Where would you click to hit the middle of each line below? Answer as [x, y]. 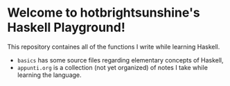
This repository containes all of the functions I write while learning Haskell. [114, 46]
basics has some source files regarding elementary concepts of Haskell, [120, 60]
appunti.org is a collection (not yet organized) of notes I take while [112, 67]
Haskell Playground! [67, 27]
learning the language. [49, 75]
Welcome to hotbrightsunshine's [104, 13]
